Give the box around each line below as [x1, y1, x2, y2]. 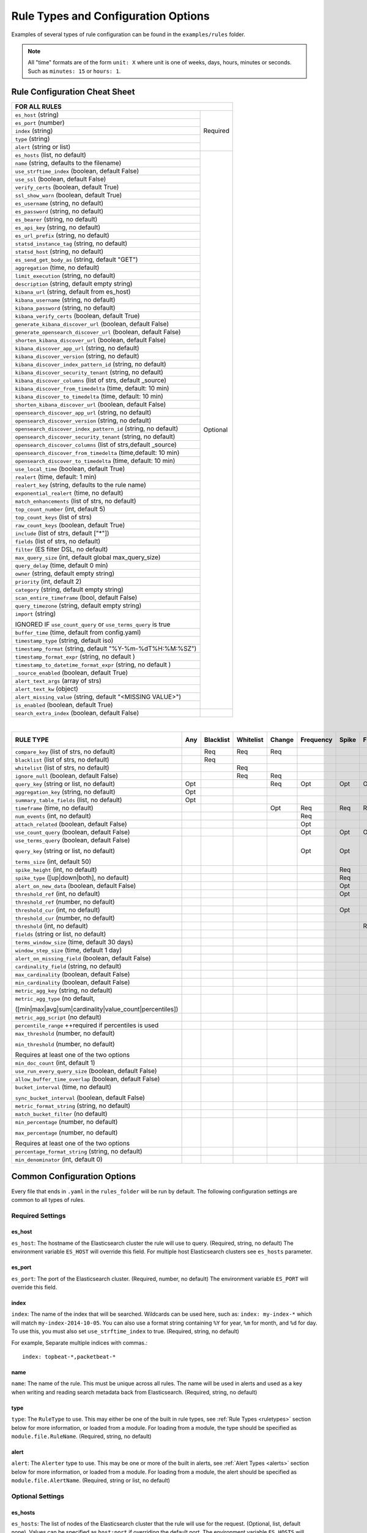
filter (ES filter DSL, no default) [15, 545, 108, 553]
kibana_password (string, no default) [15, 304, 116, 312]
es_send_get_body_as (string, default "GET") [15, 255, 138, 264]
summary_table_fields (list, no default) [15, 796, 122, 805]
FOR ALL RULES [15, 102, 62, 110]
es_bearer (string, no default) [15, 215, 98, 223]
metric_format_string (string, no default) [15, 1101, 131, 1110]
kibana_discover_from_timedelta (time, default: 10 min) [15, 384, 169, 392]
